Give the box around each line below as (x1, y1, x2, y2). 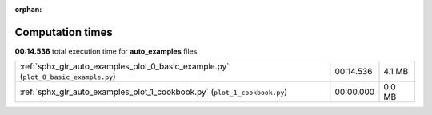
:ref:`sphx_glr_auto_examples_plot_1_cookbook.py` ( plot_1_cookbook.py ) (19, 86, 288, 97)
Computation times (14, 25, 113, 39)
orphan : (14, 5, 42, 14)
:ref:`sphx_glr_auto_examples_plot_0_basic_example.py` (19, 61, 230, 72)
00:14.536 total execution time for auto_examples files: (14, 46, 199, 56)
